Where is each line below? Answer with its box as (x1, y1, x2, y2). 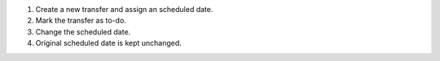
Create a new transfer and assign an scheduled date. (35, 5, 213, 14)
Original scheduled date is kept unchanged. (35, 39, 183, 48)
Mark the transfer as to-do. (35, 16, 126, 26)
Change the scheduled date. (35, 26, 131, 36)
